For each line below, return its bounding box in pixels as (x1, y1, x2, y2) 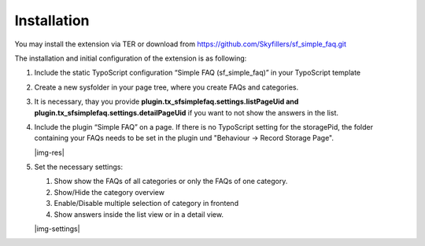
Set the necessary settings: (34, 162, 124, 172)
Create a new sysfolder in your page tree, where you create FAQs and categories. (34, 83, 299, 92)
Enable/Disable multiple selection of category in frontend (54, 199, 239, 208)
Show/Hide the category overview (54, 187, 165, 196)
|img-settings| (34, 224, 80, 233)
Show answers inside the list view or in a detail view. (54, 209, 224, 219)
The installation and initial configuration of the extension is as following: (14, 53, 247, 63)
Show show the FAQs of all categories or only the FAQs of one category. (54, 177, 288, 186)
